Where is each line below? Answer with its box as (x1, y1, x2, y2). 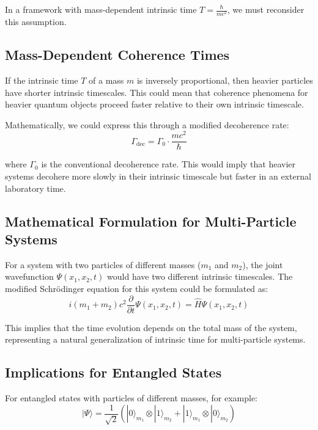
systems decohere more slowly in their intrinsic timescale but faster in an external (5, 170, 311, 183)
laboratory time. (5, 181, 66, 194)
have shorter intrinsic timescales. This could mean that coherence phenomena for (5, 86, 308, 98)
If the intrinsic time (5, 73, 78, 86)
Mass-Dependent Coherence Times (5, 45, 230, 64)
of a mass (89, 73, 124, 86)
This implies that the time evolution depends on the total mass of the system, (5, 321, 297, 333)
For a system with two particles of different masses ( (5, 258, 201, 271)
